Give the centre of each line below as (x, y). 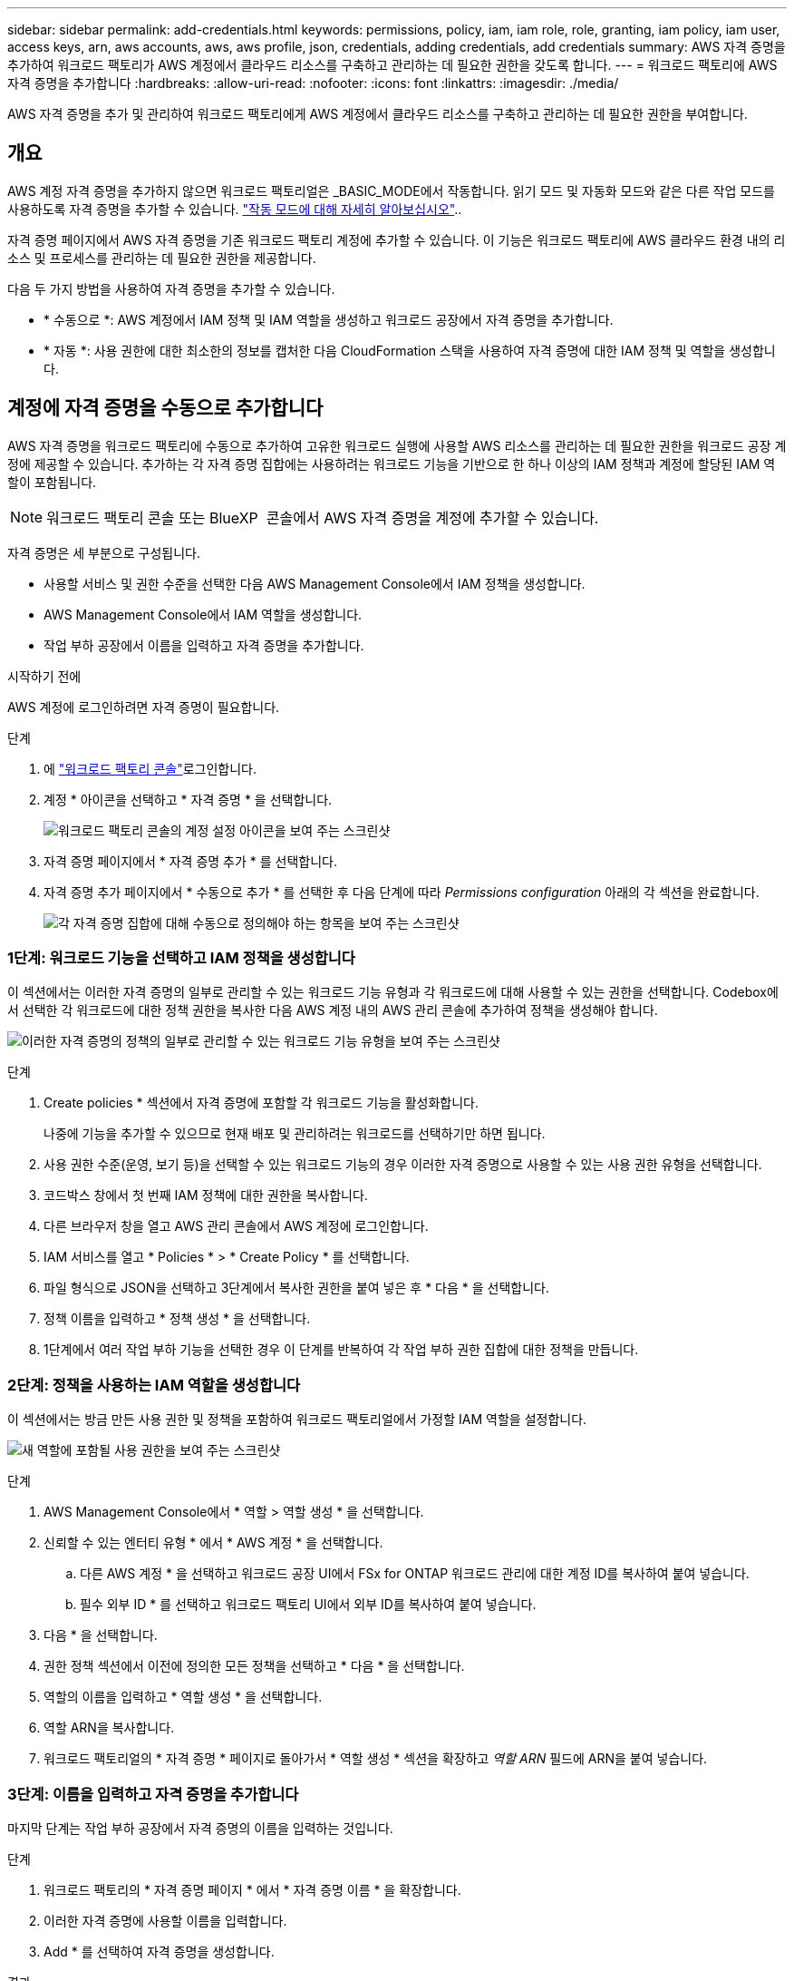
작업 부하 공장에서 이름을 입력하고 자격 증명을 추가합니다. (204, 645)
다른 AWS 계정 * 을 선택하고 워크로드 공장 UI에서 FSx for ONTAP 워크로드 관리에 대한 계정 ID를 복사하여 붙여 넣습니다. (415, 1574)
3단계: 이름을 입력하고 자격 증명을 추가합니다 (153, 1794)
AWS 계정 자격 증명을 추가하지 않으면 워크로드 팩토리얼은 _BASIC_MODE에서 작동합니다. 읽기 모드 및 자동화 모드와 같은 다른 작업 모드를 (391, 190)
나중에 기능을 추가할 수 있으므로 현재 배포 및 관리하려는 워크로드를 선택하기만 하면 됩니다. (295, 1134)
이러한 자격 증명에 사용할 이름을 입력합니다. (165, 1920)
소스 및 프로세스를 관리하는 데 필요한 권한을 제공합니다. (162, 258)
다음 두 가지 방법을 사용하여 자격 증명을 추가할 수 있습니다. (171, 288)
